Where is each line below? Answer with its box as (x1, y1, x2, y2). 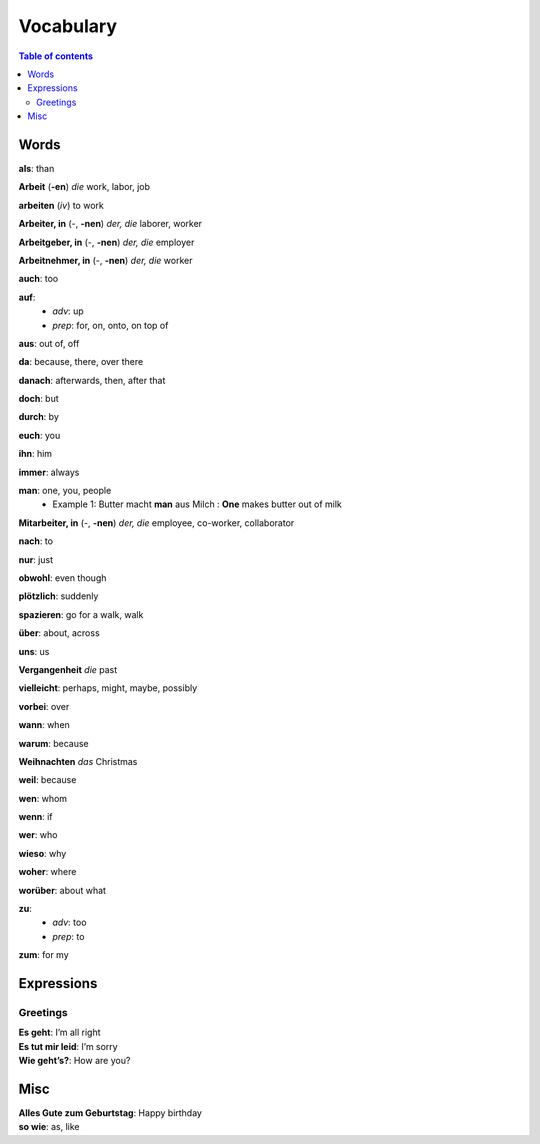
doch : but (18, 393, 59, 405)
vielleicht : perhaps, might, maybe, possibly (18, 682, 198, 694)
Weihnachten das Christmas (18, 755, 138, 767)
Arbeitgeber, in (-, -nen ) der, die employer (18, 236, 195, 248)
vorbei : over (18, 700, 70, 712)
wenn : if (18, 811, 54, 823)
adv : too (52, 916, 87, 929)
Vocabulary (18, 15, 117, 37)
